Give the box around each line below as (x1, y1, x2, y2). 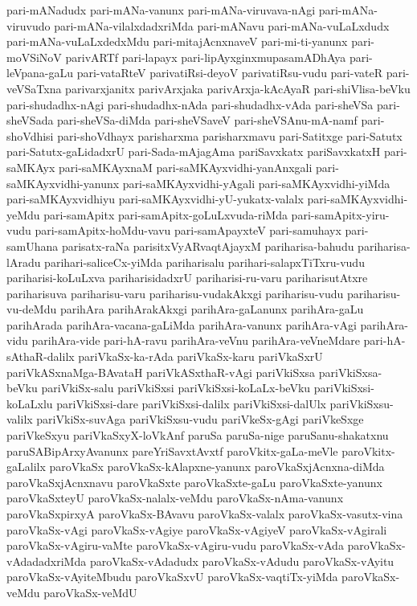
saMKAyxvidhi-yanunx (6, 174, 120, 191)
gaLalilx (6, 458, 46, 475)
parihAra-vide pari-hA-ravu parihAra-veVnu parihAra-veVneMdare (31, 332, 360, 349)
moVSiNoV (6, 48, 62, 65)
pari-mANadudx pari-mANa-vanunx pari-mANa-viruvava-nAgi (6, 2, 316, 18)
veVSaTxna (6, 80, 62, 96)
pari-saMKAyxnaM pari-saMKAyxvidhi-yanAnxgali (59, 158, 313, 175)
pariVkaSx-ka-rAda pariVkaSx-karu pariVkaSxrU (78, 348, 323, 365)
